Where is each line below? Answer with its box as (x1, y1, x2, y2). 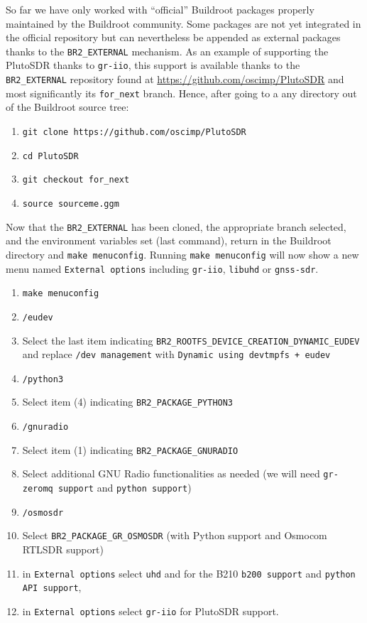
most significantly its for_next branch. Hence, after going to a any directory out (6, 85, 357, 100)
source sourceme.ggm (22, 198, 119, 209)
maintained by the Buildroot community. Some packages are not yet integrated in (6, 16, 361, 31)
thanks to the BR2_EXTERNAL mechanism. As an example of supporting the (6, 43, 329, 58)
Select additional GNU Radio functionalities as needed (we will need (22, 466, 320, 481)
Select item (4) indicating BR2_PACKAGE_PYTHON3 (22, 394, 234, 409)
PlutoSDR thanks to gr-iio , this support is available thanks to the (6, 58, 300, 72)
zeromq (22, 484, 53, 494)
